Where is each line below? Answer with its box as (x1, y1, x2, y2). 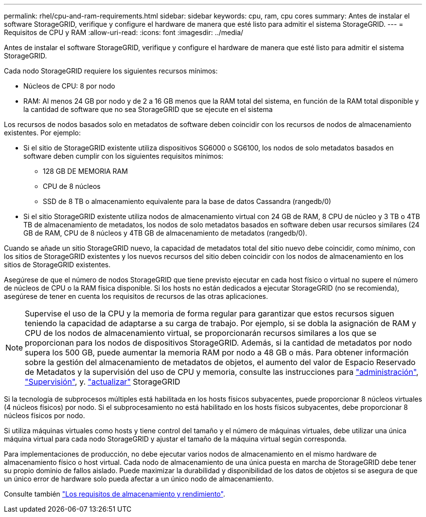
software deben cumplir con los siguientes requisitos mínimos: (23, 152, 224, 160)
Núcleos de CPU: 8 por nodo (23, 82, 115, 90)
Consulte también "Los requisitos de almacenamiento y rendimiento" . (4, 490, 225, 498)
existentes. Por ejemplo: (4, 129, 81, 137)
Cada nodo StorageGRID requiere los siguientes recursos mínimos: (4, 67, 218, 75)
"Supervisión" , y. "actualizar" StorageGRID (25, 377, 180, 387)
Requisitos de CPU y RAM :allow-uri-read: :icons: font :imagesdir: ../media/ (4, 28, 244, 37)
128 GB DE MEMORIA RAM (43, 167, 128, 175)
